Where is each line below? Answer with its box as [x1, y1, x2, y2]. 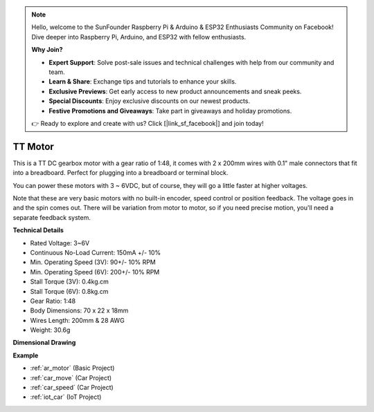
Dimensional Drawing [12, 339, 76, 347]
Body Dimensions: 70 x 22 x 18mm [30, 306, 129, 315]
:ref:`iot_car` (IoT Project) [30, 393, 102, 401]
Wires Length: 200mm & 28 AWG [30, 316, 125, 324]
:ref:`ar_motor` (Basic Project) [30, 364, 115, 373]
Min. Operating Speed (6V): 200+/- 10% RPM [30, 268, 160, 276]
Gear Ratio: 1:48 [30, 297, 76, 305]
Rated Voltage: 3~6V [30, 238, 90, 247]
